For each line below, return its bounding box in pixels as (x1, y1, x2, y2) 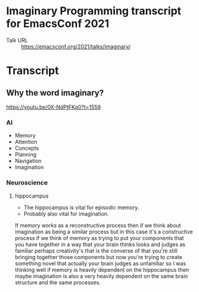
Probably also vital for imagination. (23, 210, 109, 217)
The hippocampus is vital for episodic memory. (23, 204, 139, 211)
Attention (14, 139, 38, 146)
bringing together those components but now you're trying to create (14, 253, 183, 260)
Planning (14, 151, 37, 158)
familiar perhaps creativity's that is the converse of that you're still (14, 247, 178, 254)
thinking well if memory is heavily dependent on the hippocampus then (14, 266, 189, 273)
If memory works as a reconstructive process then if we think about (14, 222, 181, 229)
